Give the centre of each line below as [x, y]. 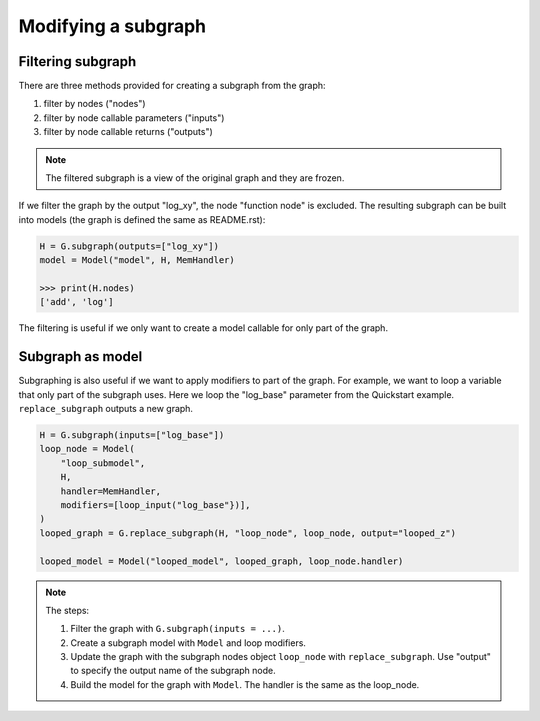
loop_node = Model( [87, 449]
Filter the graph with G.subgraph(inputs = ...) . [177, 629]
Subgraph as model [80, 356]
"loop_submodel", [103, 463]
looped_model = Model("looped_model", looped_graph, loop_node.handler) [221, 561]
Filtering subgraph [77, 61]
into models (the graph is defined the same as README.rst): [142, 219]
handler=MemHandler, [111, 491]
